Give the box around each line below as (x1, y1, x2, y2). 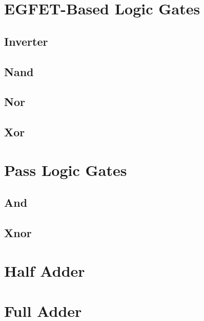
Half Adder (4, 260, 85, 281)
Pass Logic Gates (4, 159, 127, 180)
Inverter (4, 33, 48, 49)
